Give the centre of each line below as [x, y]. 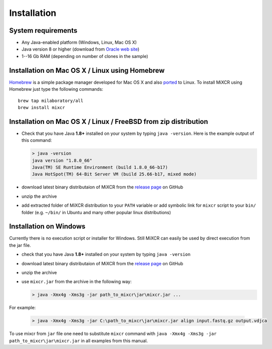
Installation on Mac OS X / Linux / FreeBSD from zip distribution [109, 121]
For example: [23, 308]
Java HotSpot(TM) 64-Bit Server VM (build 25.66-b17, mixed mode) [114, 174]
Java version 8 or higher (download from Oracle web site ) [81, 49]
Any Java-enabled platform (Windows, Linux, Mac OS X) [79, 43]
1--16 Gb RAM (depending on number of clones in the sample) [85, 56]
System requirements [43, 30]
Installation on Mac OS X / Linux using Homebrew [87, 70]
